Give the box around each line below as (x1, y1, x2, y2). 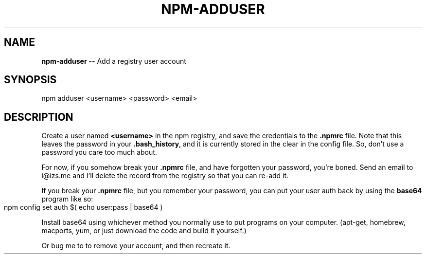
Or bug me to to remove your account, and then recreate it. (41, 241, 231, 250)
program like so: (41, 195, 93, 203)
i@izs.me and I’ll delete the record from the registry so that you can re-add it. (41, 171, 289, 180)
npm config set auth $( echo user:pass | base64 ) (4, 203, 163, 212)
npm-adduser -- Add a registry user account (41, 56, 186, 65)
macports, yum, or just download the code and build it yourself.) (41, 226, 247, 235)
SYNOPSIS (4, 74, 57, 86)
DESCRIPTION (4, 111, 73, 123)
